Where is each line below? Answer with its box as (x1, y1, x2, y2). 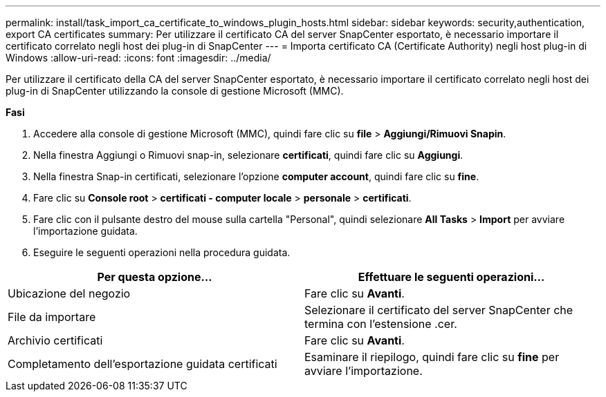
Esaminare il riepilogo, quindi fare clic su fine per (304, 350, 560, 364)
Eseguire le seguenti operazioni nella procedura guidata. (33, 246, 291, 258)
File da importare (8, 310, 96, 324)
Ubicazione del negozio (8, 287, 131, 300)
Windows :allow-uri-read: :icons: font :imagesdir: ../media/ (6, 52, 271, 64)
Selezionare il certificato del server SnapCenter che (304, 303, 573, 317)
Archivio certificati (8, 333, 103, 347)
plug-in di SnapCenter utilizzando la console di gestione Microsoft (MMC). (6, 85, 344, 97)
